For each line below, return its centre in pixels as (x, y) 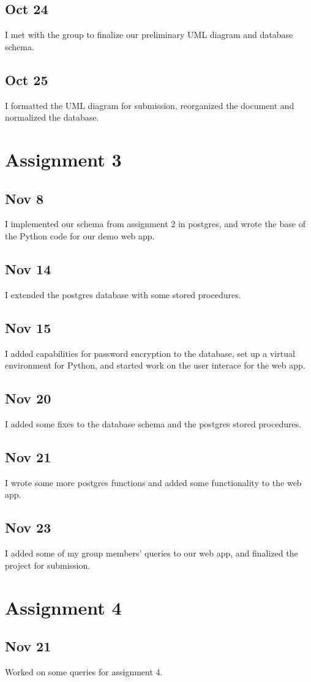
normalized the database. (52, 117)
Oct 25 (27, 79)
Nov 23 (28, 527)
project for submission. (48, 565)
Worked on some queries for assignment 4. (84, 671)
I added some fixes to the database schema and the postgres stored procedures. (153, 423)
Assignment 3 (63, 159)
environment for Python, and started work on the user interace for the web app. (155, 365)
